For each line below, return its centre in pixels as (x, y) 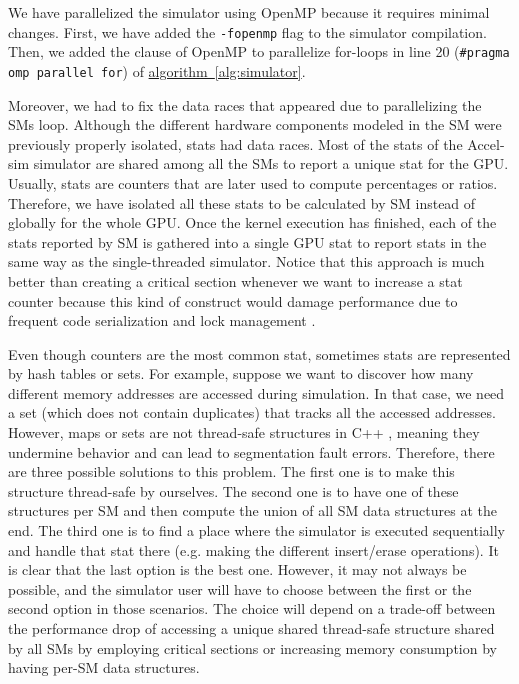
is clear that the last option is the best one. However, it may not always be (237, 569)
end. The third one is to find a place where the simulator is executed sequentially (257, 530)
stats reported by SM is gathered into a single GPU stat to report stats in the (247, 241)
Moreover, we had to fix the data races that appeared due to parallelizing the (245, 104)
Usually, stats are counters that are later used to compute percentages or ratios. (253, 182)
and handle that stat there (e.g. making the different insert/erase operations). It (253, 549)
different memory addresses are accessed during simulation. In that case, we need (256, 392)
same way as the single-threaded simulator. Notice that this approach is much (246, 261)
